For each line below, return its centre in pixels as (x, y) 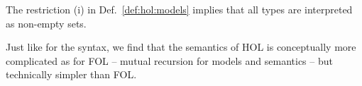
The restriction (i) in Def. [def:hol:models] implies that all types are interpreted (179, 9)
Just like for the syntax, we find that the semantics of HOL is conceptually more (181, 47)
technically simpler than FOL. (71, 74)
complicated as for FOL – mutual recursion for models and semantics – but (169, 60)
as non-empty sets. (46, 23)
